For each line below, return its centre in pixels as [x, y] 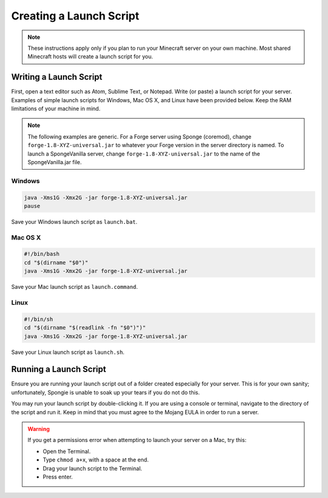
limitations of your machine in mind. [56, 109]
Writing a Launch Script [57, 77]
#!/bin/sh [39, 319]
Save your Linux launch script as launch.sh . [68, 352]
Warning [39, 429]
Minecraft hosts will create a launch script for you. [90, 57]
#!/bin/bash [42, 254]
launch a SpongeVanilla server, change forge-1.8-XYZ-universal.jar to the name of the [144, 154]
